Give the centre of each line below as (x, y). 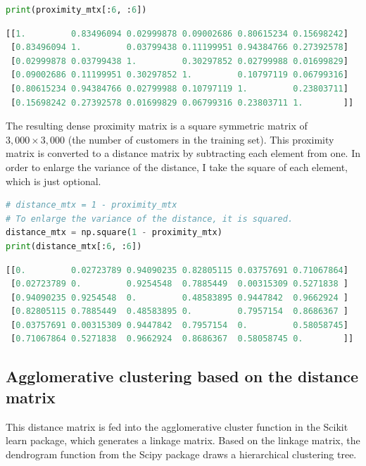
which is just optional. (53, 181)
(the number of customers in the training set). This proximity (201, 139)
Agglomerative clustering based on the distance (182, 376)
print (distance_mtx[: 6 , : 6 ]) (74, 246)
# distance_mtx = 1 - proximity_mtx (91, 205)
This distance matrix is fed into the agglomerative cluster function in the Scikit (177, 426)
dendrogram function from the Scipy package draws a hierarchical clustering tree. (181, 454)
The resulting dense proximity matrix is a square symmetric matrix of (157, 126)
